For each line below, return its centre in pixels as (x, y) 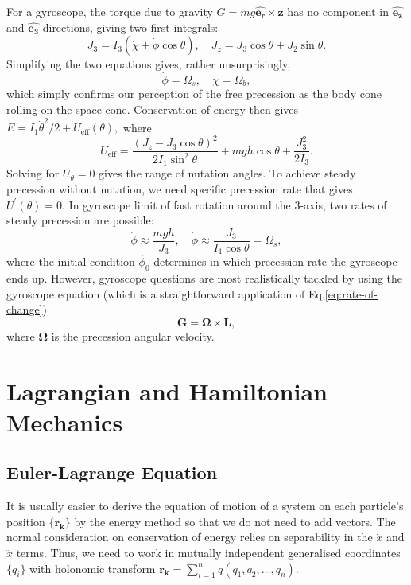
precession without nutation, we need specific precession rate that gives (180, 188)
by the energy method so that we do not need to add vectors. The (235, 521)
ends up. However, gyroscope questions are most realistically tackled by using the (205, 278)
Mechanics (65, 421)
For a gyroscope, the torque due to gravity (110, 11)
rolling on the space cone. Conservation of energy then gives (153, 109)
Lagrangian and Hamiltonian (167, 390)
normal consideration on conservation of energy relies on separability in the (190, 537)
